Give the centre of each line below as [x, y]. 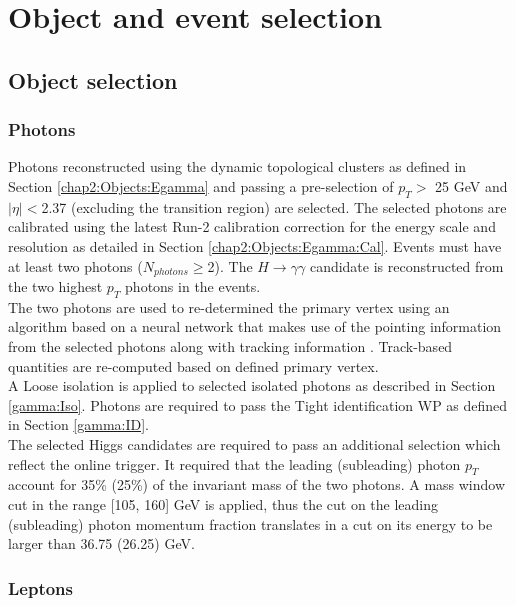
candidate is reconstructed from [406, 265]
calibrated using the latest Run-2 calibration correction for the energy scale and [252, 226]
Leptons [40, 587]
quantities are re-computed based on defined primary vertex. [193, 365]
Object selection [93, 79]
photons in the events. [193, 286]
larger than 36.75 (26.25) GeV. [101, 543]
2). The [230, 265]
